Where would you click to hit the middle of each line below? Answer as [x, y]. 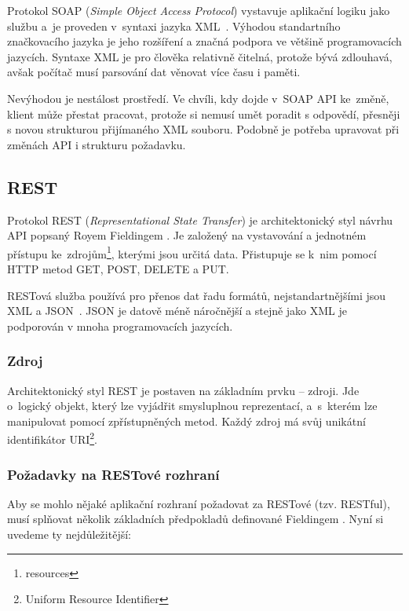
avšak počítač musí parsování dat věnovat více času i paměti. [154, 72]
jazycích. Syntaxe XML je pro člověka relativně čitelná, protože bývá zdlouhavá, [200, 56]
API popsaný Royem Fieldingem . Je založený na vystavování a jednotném [187, 235]
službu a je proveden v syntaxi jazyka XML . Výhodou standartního [174, 26]
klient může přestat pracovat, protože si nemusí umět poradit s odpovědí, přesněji [204, 113]
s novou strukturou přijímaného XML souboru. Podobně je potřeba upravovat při [203, 129]
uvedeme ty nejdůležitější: [69, 534]
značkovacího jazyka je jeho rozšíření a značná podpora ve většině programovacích [204, 41]
